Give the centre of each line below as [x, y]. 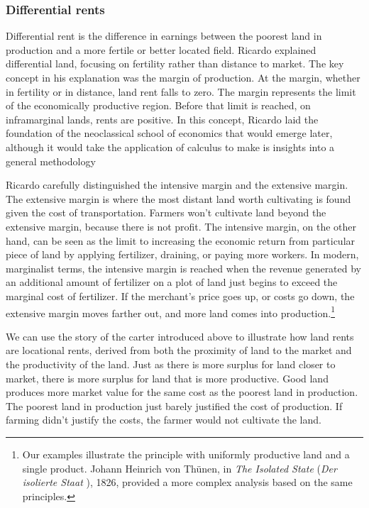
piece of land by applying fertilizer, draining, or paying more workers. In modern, [182, 254]
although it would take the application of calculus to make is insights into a [170, 147]
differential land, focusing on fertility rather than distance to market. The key [175, 63]
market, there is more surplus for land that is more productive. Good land [167, 378]
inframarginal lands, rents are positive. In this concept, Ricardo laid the [162, 119]
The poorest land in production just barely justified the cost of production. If [174, 405]
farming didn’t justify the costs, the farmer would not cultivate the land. [164, 420]
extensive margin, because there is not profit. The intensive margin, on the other [181, 226]
